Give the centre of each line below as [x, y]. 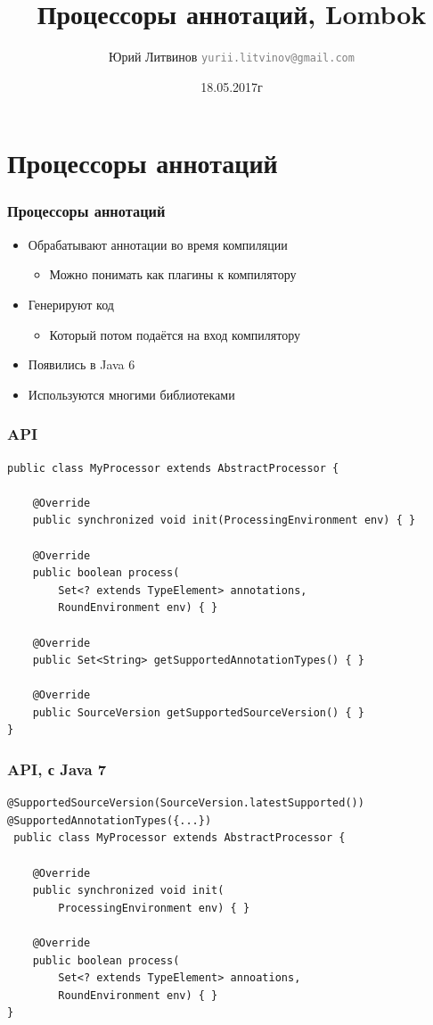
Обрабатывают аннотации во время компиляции [158, 244]
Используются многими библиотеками [131, 394]
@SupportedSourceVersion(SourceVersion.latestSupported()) [186, 803]
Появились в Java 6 [82, 364]
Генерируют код [71, 304]
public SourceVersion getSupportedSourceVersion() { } [198, 712]
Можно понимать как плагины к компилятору [173, 274]
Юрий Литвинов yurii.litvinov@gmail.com [232, 57]
